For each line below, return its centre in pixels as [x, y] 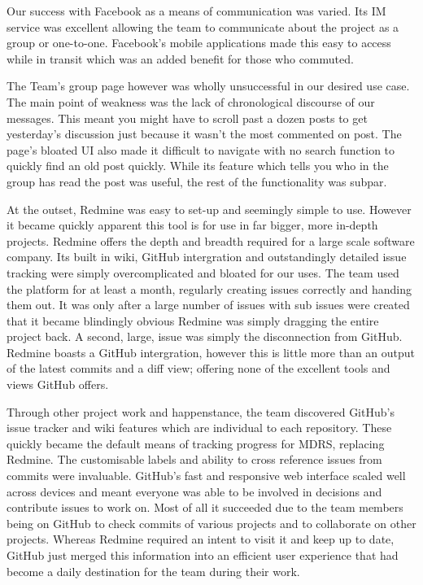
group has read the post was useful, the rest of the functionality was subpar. [197, 181]
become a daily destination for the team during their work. [153, 571]
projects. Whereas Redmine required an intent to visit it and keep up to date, [201, 539]
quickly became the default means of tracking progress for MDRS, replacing [196, 443]
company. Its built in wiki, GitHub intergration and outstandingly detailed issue [207, 257]
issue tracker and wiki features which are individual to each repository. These [199, 428]
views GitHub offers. [58, 384]
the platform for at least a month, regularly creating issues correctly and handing [209, 288]
